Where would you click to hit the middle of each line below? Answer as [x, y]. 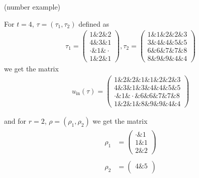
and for [15, 121]
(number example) [32, 7]
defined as [94, 23]
